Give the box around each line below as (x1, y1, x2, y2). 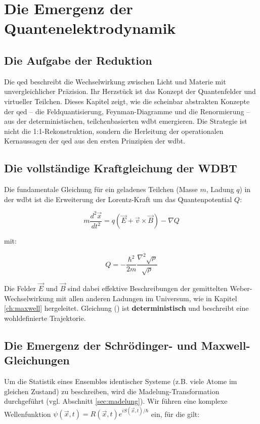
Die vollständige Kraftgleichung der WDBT (4, 160, 237, 176)
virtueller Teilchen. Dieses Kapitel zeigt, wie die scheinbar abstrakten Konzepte (4, 96, 250, 106)
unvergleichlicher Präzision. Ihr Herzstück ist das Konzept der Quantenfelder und (4, 86, 256, 97)
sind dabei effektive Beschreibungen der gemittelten (68, 283, 228, 294)
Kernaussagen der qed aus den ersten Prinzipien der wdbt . (4, 135, 186, 146)
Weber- (230, 283, 252, 294)
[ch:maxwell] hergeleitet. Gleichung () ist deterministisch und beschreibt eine (4, 303, 249, 313)
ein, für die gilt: (151, 408, 200, 419)
